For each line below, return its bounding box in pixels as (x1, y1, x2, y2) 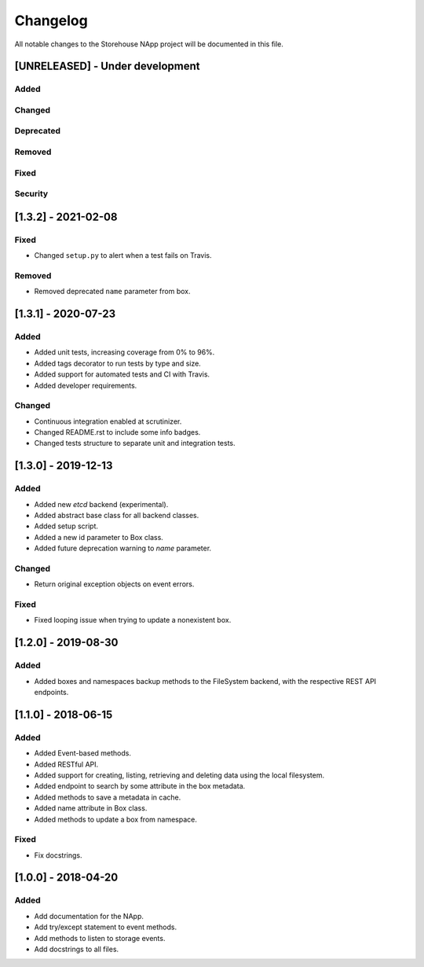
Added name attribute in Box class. (34, 803, 148, 813)
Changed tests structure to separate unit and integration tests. (34, 439, 236, 448)
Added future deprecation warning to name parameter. (34, 543, 212, 553)
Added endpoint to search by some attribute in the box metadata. (34, 781, 246, 791)
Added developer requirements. (34, 381, 137, 390)
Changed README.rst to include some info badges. (34, 428, 201, 437)
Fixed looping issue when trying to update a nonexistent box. (34, 616, 232, 625)
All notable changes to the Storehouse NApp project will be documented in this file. (14, 39, 284, 49)
